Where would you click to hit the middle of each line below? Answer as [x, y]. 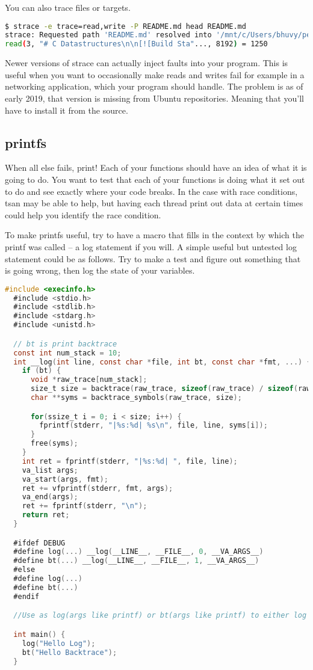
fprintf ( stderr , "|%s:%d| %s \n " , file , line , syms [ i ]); [153, 426]
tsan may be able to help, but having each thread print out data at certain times [154, 203]
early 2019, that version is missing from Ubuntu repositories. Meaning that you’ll [154, 98]
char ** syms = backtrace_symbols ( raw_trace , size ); [136, 398]
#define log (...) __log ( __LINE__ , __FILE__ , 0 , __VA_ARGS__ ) [138, 552]
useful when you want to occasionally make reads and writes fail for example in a [155, 74]
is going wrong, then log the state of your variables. [100, 270]
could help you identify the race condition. [83, 214]
